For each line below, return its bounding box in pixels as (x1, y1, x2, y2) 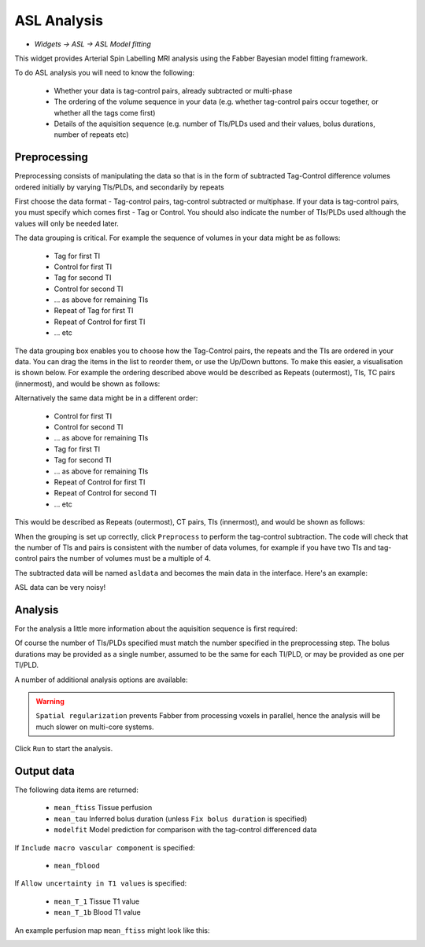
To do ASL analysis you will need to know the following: (14, 68, 195, 78)
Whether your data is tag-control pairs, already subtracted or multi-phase (54, 86, 293, 95)
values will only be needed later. (14, 219, 120, 228)
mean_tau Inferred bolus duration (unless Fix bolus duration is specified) (54, 814, 308, 824)
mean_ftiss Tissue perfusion (54, 803, 153, 813)
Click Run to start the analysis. (14, 744, 113, 754)
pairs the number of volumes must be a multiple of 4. (39, 554, 212, 563)
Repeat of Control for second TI (54, 488, 157, 498)
